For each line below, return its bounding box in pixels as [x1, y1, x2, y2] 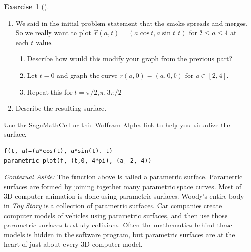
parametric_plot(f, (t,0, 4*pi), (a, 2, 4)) [4, 157, 151, 164]
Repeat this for [27, 86, 73, 97]
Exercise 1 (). [4, 1, 49, 11]
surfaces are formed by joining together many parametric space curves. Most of [4, 181, 242, 191]
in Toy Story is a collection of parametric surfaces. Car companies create [4, 200, 222, 210]
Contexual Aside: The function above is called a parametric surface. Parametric [4, 172, 243, 182]
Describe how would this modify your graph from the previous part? [27, 53, 232, 64]
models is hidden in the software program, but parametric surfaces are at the [4, 229, 235, 239]
